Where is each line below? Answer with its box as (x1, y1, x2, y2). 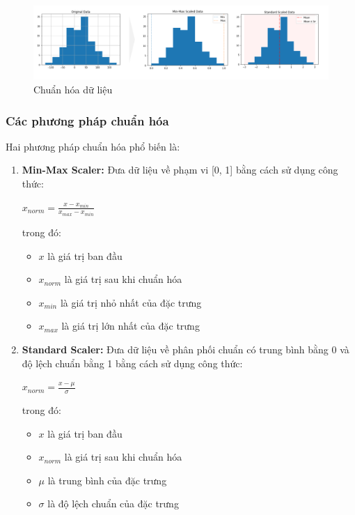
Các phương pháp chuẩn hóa (6, 112, 169, 129)
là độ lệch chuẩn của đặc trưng (47, 496, 179, 511)
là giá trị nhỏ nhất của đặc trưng (60, 295, 202, 309)
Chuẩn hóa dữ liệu (33, 82, 113, 96)
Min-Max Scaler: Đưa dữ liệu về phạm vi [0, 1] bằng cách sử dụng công (22, 162, 338, 177)
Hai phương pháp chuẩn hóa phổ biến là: (6, 139, 180, 153)
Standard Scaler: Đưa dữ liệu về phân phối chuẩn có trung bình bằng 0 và (22, 342, 349, 357)
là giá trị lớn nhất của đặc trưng (61, 318, 200, 333)
